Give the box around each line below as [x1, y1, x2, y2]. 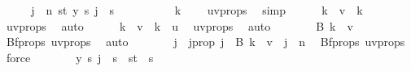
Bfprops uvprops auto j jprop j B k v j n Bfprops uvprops [6, 33, 405, 50]
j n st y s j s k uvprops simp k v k [31, 2, 363, 18]
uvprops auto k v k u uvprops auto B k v [6, 17, 353, 34]
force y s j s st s [6, 48, 154, 65]
